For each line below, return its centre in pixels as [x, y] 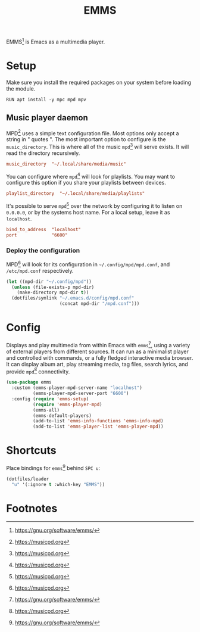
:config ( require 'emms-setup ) [50, 399]
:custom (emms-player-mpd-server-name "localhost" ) [77, 388]
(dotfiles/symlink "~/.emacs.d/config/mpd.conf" [73, 298]
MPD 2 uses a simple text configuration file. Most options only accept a [93, 133]
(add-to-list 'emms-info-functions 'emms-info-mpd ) [98, 421]
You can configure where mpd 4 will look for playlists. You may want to [91, 176]
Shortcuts [31, 451]
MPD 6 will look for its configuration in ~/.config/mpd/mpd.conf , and [88, 264]
